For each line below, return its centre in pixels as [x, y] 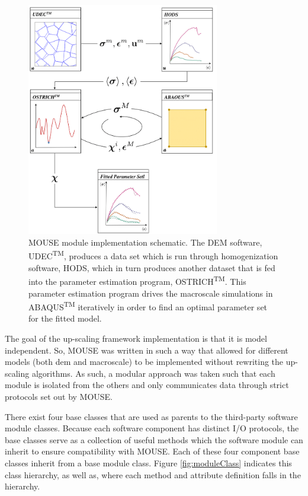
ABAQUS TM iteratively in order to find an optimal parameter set [148, 306]
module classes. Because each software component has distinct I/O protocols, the [152, 428]
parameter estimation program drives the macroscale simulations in [151, 293]
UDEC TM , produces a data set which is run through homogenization [153, 255]
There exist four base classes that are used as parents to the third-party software [151, 416]
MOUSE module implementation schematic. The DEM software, [145, 242]
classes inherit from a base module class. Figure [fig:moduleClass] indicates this [148, 462]
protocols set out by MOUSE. [59, 396]
